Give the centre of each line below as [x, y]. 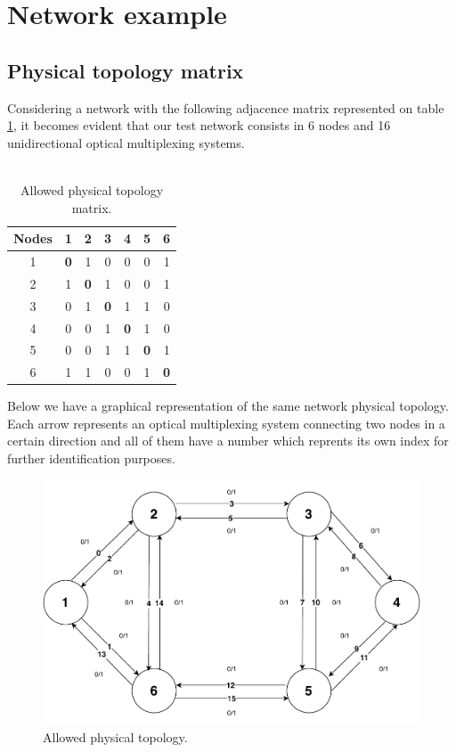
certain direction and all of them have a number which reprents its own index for [228, 441]
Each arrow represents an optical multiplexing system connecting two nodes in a [226, 423]
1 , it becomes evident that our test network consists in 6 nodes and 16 [199, 125]
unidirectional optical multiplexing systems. [126, 142]
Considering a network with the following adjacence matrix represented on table [226, 107]
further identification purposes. [91, 458]
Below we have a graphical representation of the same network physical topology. [228, 406]
